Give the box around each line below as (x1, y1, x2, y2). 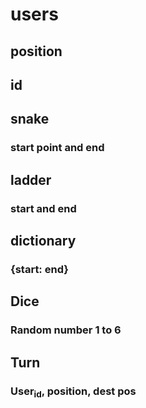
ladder (10, 171, 52, 188)
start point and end (10, 141, 105, 155)
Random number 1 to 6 (10, 323, 122, 337)
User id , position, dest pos (10, 384, 137, 400)
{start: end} (10, 262, 69, 276)
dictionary (10, 232, 77, 249)
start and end (10, 201, 77, 215)
